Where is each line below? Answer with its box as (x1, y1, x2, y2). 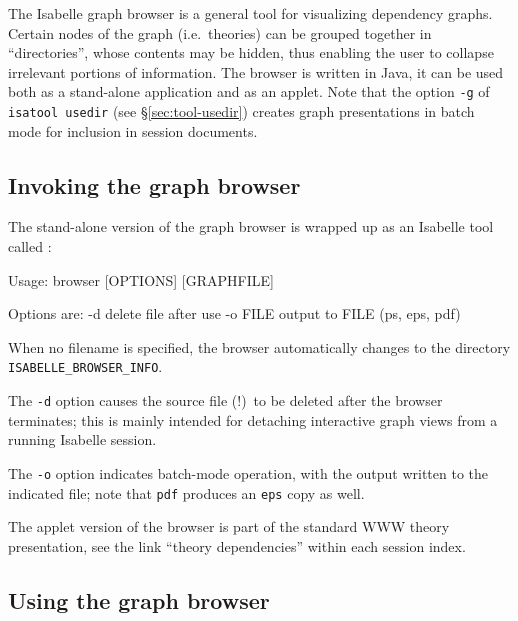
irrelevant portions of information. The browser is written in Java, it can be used (8, 61, 504, 82)
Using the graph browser (8, 584, 270, 615)
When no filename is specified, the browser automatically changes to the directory (8, 336, 511, 357)
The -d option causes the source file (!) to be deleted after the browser (8, 390, 443, 411)
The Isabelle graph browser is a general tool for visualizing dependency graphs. (8, 3, 493, 23)
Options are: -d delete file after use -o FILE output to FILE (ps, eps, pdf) (8, 303, 461, 324)
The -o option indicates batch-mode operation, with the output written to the (8, 462, 489, 483)
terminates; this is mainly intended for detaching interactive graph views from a (8, 409, 498, 430)
